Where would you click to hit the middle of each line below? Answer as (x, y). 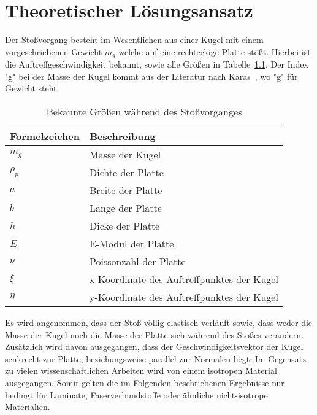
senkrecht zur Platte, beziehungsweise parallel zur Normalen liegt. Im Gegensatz (156, 358)
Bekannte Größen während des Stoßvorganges (144, 111)
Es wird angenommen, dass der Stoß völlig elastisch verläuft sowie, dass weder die (159, 322)
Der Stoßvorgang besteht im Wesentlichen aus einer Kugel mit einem (134, 40)
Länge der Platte (125, 207)
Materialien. (28, 407)
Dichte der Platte (126, 172)
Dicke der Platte (124, 225)
